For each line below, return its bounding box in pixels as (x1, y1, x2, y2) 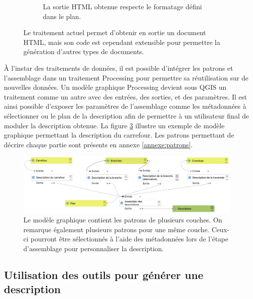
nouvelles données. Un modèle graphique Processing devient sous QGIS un (4, 82, 227, 92)
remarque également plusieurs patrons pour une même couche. (23, 224, 210, 234)
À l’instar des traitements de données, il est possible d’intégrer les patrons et (4, 62, 233, 73)
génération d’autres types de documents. (23, 46, 144, 57)
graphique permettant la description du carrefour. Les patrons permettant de (4, 130, 234, 140)
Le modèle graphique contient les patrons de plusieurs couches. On (23, 215, 222, 225)
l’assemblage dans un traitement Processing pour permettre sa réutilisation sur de (4, 72, 249, 82)
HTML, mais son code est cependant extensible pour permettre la (23, 37, 220, 47)
